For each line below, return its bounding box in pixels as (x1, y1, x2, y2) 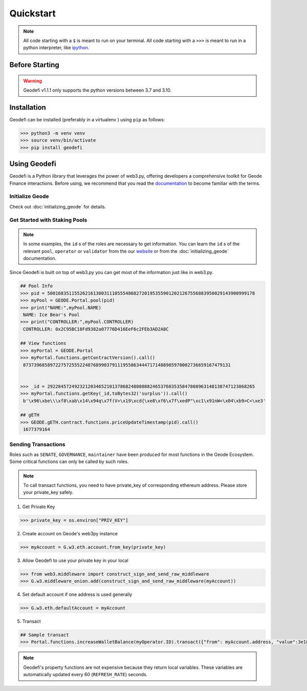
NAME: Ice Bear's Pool (23, 311, 80, 318)
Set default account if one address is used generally (22, 592, 133, 598)
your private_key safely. (23, 489, 74, 495)
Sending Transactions (9, 441, 65, 448)
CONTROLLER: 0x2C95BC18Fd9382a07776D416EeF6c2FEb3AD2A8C (23, 326, 169, 332)
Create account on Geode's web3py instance (22, 530, 118, 536)
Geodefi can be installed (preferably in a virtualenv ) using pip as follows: (9, 117, 165, 123)
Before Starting (9, 60, 60, 69)
